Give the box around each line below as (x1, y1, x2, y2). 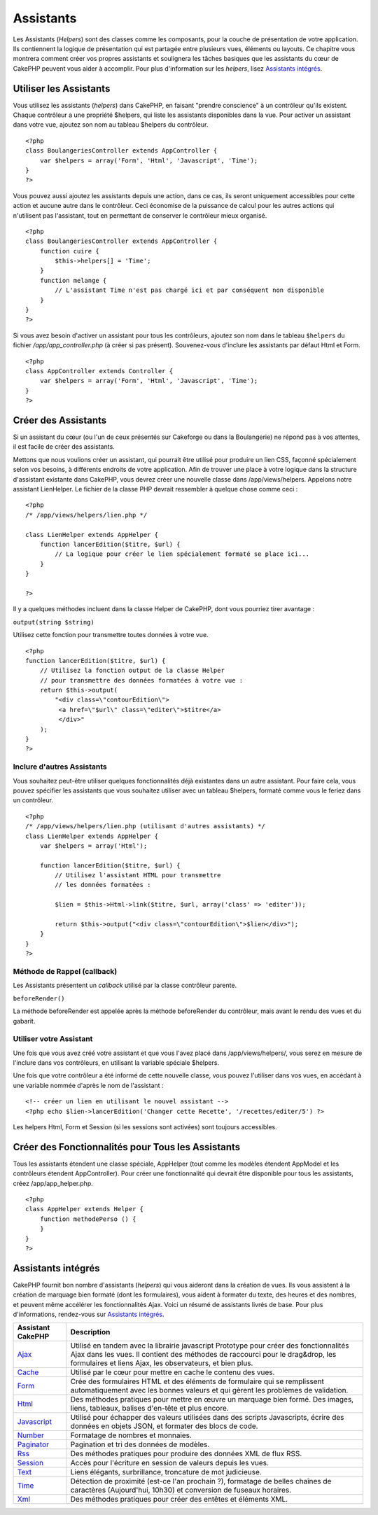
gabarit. (13, 1017, 36, 1025)
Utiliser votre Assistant (13, 1034, 93, 1044)
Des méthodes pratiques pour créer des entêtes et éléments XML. (70, 1495, 288, 1504)
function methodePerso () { (39, 1215, 136, 1223)
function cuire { (39, 247, 99, 255)
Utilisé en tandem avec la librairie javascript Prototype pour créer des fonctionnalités (70, 1341, 349, 1350)
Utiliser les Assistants (13, 83, 111, 95)
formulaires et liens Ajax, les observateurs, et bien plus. (70, 1358, 253, 1368)
